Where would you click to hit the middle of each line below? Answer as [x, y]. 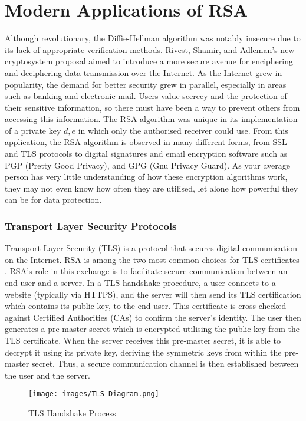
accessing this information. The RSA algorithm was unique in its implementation [151, 119]
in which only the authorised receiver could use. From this [183, 130]
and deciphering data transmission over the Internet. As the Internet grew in [144, 72]
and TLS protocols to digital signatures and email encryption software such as [146, 154]
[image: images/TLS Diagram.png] [94, 394]
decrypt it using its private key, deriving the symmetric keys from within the [143, 352]
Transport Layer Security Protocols [91, 226]
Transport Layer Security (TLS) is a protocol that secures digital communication [151, 248]
